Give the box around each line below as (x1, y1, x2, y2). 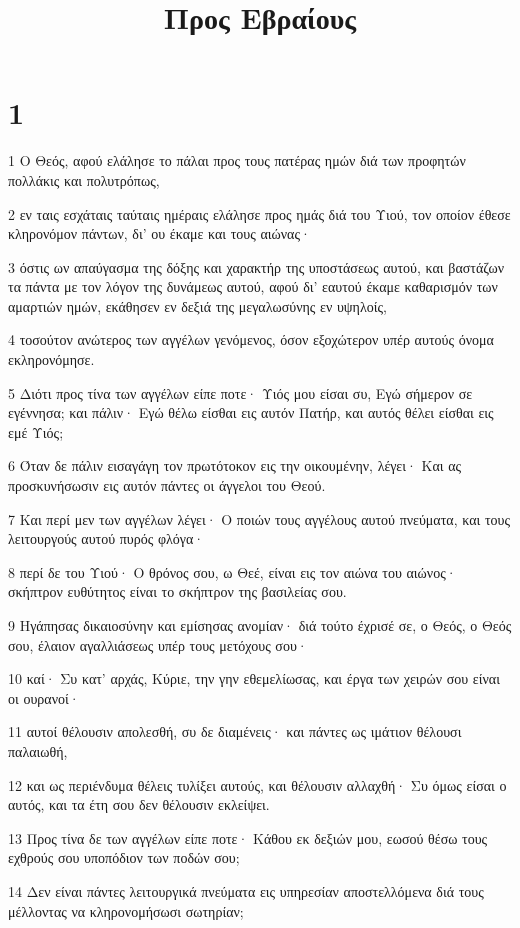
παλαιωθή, (8, 740, 68, 761)
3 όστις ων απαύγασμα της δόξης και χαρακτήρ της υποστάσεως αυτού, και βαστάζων (8, 256, 505, 277)
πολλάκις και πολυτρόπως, (8, 169, 160, 190)
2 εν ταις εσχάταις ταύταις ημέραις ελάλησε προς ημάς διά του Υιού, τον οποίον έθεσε (8, 203, 511, 224)
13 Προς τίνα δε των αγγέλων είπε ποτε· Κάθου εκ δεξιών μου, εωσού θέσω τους (8, 827, 488, 848)
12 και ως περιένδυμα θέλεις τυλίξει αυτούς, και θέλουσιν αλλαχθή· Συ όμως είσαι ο (8, 774, 507, 795)
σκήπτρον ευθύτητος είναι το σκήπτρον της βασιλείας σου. (8, 581, 347, 602)
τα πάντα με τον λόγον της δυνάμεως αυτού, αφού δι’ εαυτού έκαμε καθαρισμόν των (8, 276, 498, 297)
